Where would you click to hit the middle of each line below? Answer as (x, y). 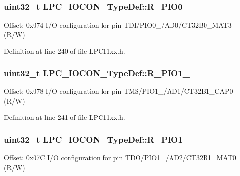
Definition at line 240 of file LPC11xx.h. (65, 51)
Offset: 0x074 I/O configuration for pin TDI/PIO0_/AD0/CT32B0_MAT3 (118, 25)
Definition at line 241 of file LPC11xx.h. (65, 117)
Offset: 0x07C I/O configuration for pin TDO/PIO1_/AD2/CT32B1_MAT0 (120, 158)
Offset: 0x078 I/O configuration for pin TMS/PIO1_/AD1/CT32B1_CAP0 (119, 91)
